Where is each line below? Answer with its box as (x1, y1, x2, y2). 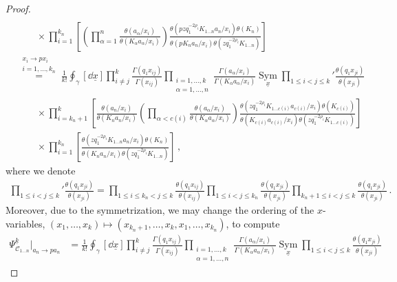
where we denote (6, 163, 76, 178)
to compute (232, 216, 280, 230)
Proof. (6, 1, 31, 15)
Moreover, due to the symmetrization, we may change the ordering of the (6, 203, 314, 217)
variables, (6, 216, 45, 230)
